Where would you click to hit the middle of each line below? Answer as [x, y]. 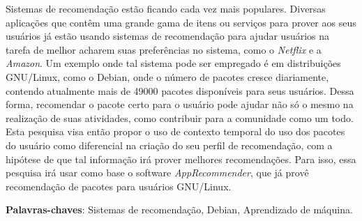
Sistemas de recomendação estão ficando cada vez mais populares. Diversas [166, 8]
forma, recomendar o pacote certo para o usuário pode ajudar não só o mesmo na [180, 104]
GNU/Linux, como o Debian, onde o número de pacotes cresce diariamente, [167, 76]
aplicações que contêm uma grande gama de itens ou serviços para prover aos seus [181, 22]
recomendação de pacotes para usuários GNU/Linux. [119, 186]
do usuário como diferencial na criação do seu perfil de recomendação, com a [169, 145]
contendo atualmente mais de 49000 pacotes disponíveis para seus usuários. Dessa [180, 90]
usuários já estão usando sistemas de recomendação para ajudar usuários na [168, 36]
